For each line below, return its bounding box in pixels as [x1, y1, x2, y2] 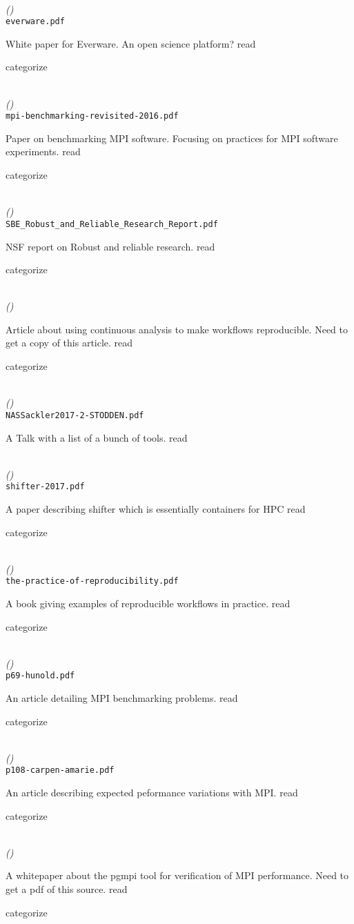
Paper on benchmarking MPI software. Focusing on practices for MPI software [6, 130, 338, 145]
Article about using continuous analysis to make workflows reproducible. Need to [6, 322, 348, 336]
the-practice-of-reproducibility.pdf [6, 576, 179, 587]
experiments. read [6, 144, 81, 159]
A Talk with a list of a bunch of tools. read [6, 430, 188, 444]
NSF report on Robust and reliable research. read [6, 239, 215, 253]
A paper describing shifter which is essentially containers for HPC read [6, 501, 306, 515]
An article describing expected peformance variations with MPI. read [6, 785, 298, 800]
